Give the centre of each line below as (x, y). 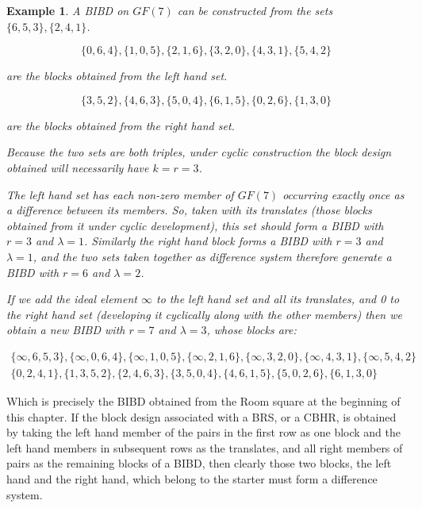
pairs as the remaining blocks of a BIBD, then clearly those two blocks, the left (199, 463)
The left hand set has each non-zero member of (120, 194)
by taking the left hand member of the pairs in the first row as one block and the (203, 432)
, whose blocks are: (251, 330)
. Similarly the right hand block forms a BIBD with (208, 241)
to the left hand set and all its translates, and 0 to (278, 299)
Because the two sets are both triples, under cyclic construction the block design (199, 152)
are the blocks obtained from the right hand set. (121, 125)
